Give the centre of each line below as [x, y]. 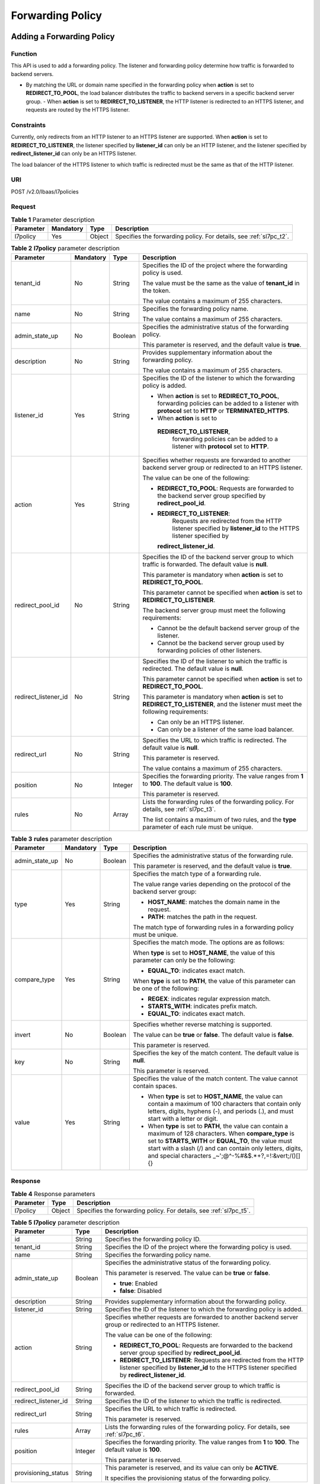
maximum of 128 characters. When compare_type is [221, 1133]
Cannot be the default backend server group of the [228, 628]
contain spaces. [155, 1086]
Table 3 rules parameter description [62, 839]
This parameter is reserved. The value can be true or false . [188, 1273]
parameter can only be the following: [184, 960]
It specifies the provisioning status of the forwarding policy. [188, 1478]
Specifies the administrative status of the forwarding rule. [213, 855]
